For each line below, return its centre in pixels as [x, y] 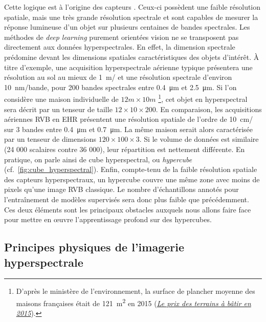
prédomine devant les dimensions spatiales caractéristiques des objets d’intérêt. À [132, 57]
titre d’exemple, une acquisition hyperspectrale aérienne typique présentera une [128, 67]
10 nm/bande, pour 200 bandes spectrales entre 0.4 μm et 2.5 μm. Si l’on [120, 87]
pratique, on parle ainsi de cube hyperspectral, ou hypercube [98, 159]
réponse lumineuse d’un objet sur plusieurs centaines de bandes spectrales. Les [127, 27]
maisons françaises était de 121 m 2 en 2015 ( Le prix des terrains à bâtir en [134, 302]
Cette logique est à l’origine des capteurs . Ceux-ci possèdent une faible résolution [132, 7]
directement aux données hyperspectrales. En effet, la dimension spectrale [120, 47]
